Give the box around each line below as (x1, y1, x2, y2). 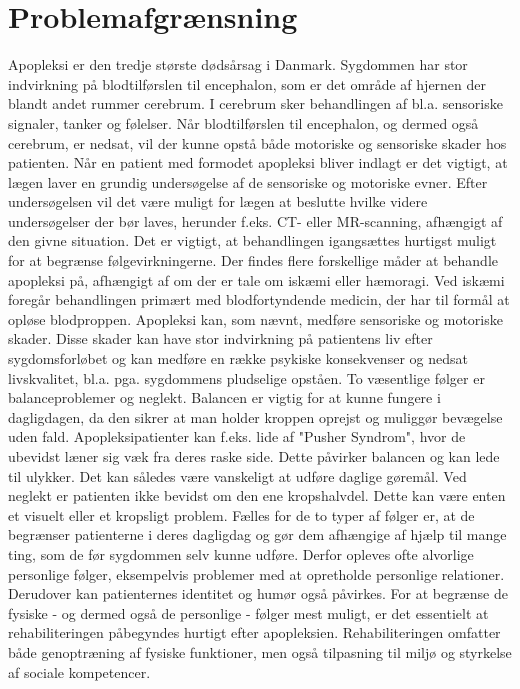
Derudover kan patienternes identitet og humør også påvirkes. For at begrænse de (8, 583, 508, 604)
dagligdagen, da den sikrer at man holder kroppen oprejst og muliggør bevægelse (8, 406, 503, 427)
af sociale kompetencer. (8, 661, 151, 682)
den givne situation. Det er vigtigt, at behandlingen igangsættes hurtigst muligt (8, 230, 497, 251)
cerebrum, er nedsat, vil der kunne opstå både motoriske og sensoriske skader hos (8, 132, 507, 153)
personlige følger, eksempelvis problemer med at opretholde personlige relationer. (8, 563, 505, 584)
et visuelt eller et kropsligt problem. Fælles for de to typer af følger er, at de (8, 504, 475, 525)
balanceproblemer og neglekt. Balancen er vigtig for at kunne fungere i (8, 387, 441, 408)
